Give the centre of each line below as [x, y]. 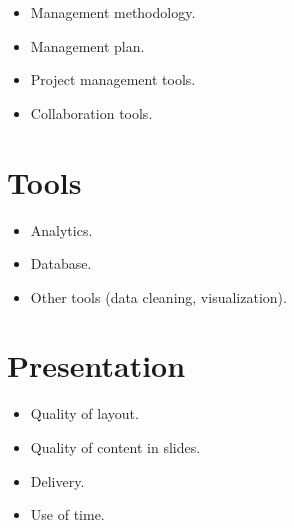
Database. [61, 263]
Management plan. [87, 45]
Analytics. [61, 229]
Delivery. [57, 480]
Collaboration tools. [91, 112]
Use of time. [67, 514]
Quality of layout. [84, 413]
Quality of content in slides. [115, 447]
